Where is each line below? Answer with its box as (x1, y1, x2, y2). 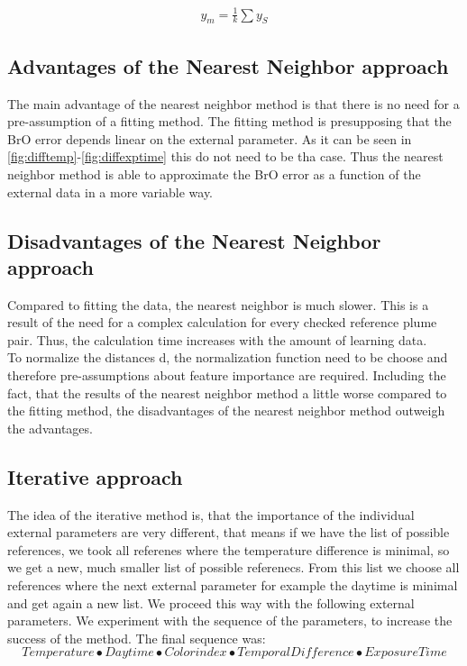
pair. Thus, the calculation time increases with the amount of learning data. (7, 330, 427, 349)
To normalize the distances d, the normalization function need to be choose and (7, 348, 448, 367)
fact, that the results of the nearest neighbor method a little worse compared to (7, 383, 447, 402)
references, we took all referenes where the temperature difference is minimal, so (7, 540, 450, 559)
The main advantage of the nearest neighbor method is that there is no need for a (7, 94, 460, 113)
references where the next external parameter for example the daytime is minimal (7, 576, 458, 595)
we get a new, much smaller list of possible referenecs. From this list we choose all (7, 558, 460, 577)
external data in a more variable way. (7, 182, 214, 201)
